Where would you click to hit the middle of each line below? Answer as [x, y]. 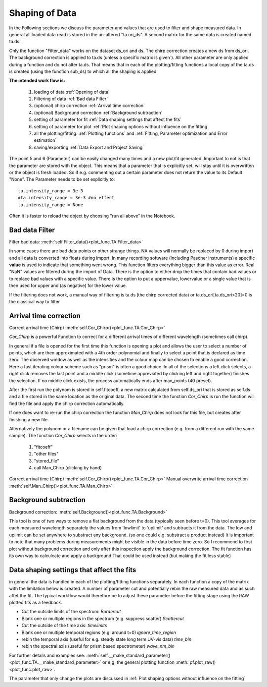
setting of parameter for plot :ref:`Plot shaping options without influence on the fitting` [121, 126]
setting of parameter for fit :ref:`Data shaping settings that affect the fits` [108, 119]
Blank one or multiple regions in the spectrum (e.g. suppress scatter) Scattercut [103, 618]
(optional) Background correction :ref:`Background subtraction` [98, 113]
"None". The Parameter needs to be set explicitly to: [62, 179]
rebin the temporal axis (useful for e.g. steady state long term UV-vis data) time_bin [107, 639]
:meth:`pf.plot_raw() [196, 662]
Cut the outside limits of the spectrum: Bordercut [71, 612]
